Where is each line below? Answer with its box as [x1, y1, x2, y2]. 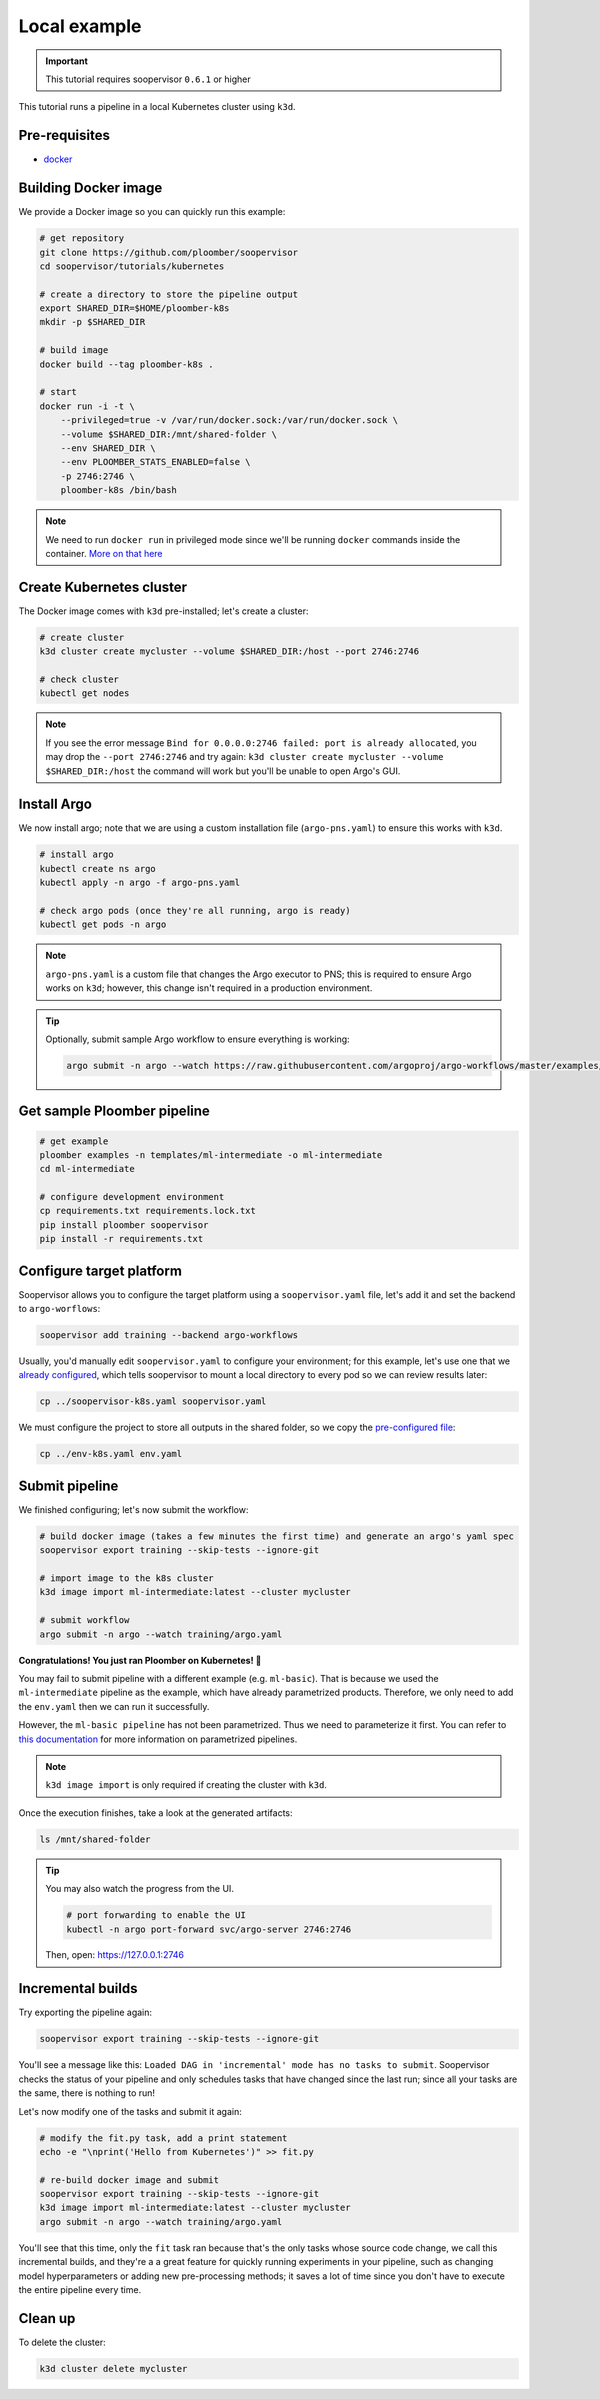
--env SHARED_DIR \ [60, 442, 157, 454]
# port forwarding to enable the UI [66, 1910, 247, 1921]
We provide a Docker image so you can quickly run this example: [18, 206, 286, 218]
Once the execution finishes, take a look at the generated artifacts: [18, 1806, 293, 1819]
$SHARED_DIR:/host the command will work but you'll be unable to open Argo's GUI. [45, 765, 401, 777]
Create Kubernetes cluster [18, 578, 188, 595]
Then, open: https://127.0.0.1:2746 [45, 1949, 185, 1961]
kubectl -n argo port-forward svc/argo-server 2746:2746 [66, 1923, 352, 1935]
